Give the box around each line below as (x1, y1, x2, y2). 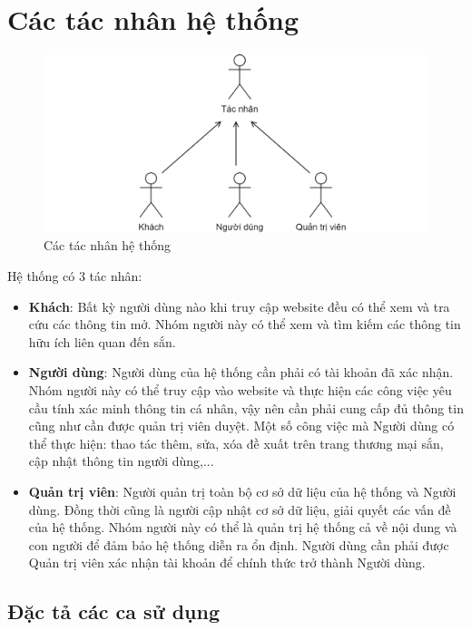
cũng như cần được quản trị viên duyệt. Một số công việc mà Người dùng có (28, 416, 455, 435)
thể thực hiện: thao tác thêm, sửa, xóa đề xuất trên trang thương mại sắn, (28, 433, 444, 452)
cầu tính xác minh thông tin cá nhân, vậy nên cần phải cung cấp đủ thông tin (28, 398, 464, 417)
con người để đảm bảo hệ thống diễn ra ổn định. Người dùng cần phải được (28, 535, 449, 554)
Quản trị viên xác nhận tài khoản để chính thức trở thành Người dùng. (28, 553, 426, 572)
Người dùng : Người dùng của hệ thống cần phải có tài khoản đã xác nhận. (28, 363, 454, 382)
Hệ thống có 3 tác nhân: (7, 266, 142, 285)
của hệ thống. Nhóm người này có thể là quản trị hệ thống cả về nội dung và (28, 518, 457, 537)
